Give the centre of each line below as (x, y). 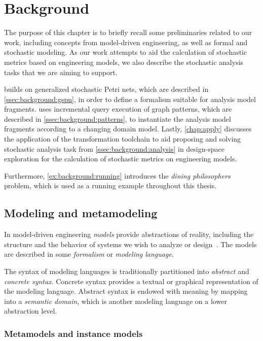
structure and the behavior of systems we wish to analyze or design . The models (130, 244)
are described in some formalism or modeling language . (89, 254)
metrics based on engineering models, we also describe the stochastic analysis (124, 62)
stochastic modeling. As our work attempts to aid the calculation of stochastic (126, 52)
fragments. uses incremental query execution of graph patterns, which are (118, 109)
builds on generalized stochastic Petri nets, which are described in (106, 89)
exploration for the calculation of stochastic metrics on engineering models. (121, 159)
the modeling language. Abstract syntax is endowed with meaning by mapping (126, 291)
